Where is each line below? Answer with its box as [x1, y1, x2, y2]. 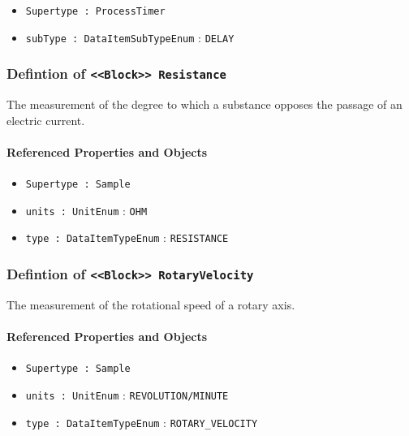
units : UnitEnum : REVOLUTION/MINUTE [25, 386, 229, 403]
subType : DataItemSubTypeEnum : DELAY [25, 28, 235, 45]
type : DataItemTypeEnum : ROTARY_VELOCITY [25, 413, 258, 430]
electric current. [6, 111, 85, 128]
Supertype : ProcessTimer [25, 6, 166, 17]
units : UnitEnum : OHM [25, 201, 148, 218]
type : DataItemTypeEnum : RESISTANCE [25, 229, 229, 246]
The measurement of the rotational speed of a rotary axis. [6, 296, 295, 313]
